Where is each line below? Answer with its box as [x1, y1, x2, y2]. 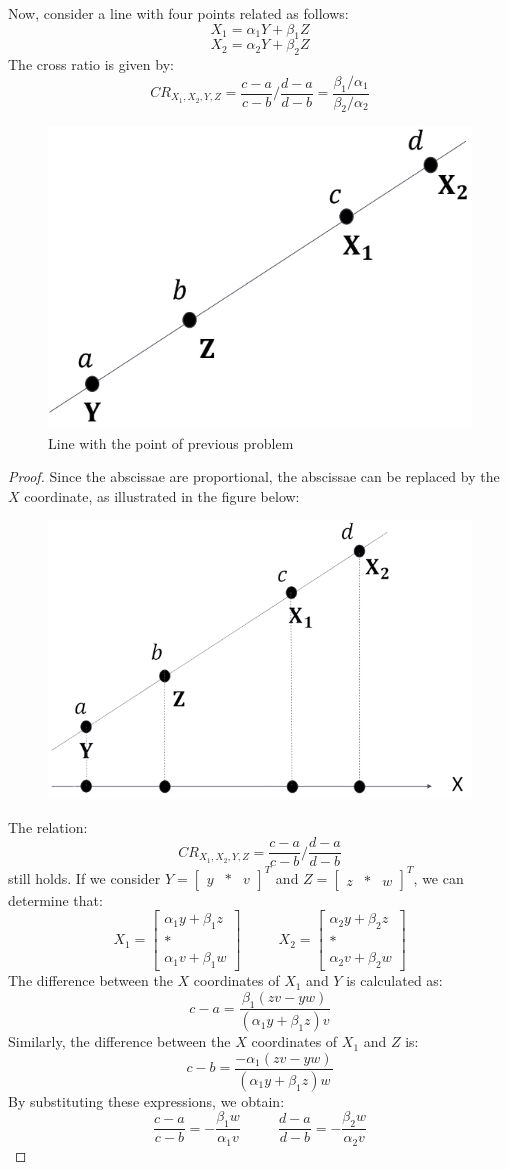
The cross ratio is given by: [8, 54, 174, 75]
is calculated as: [346, 970, 443, 991]
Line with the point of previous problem [48, 432, 294, 453]
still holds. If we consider [8, 867, 161, 888]
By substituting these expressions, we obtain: [8, 1090, 285, 1111]
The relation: [8, 816, 88, 837]
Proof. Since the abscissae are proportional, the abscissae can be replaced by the [8, 466, 500, 487]
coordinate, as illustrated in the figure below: [24, 485, 300, 506]
